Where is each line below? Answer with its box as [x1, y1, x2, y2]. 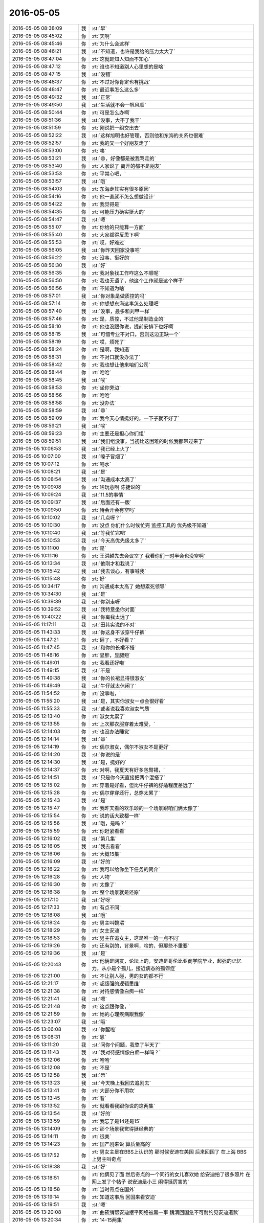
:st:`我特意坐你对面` [91, 606, 136, 612]
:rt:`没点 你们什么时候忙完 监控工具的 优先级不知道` [91, 521, 208, 528]
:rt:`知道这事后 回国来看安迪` [91, 1194, 156, 1200]
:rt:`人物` [91, 873, 111, 880]
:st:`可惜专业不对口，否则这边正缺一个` [91, 331, 180, 338]
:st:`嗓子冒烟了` [91, 453, 127, 460]
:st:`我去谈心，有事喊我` [91, 567, 146, 574]
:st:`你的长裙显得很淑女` [91, 675, 146, 681]
